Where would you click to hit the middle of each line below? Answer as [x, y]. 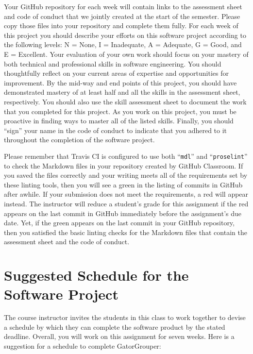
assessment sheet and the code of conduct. [67, 242]
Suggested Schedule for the [96, 275]
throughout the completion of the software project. [79, 140]
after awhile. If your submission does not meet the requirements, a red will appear [126, 194]
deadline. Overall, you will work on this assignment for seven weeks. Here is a [119, 336]
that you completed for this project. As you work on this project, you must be [120, 111]
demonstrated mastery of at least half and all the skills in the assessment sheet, [122, 92]
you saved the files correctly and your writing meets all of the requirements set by [126, 175]
